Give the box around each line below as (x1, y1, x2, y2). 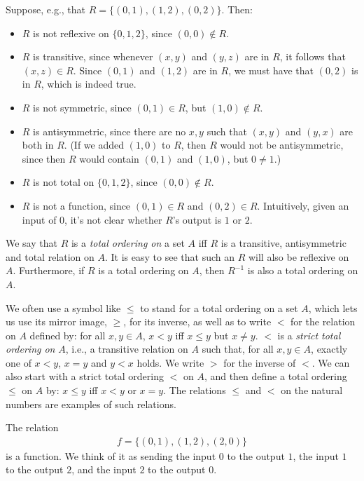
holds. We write (136, 355, 204, 370)
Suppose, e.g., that (6, 2, 86, 16)
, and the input (71, 462, 136, 477)
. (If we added (64, 137, 125, 152)
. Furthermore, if (13, 263, 85, 278)
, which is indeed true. (41, 76, 136, 91)
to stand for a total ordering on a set (140, 300, 298, 315)
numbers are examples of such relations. (6, 396, 176, 411)
